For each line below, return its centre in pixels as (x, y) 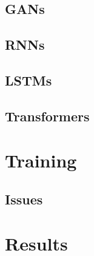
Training (41, 160)
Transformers (47, 116)
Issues (24, 199)
